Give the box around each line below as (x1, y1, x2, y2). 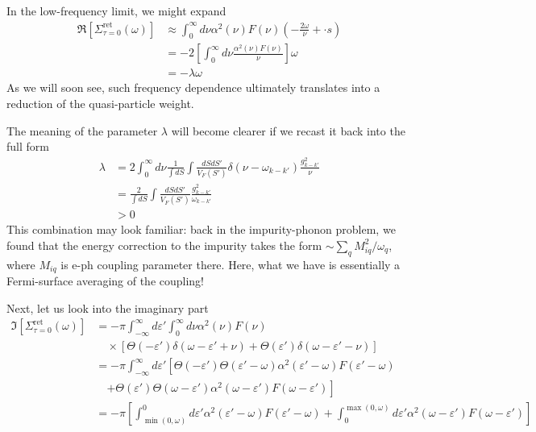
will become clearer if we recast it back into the (171, 122, 405, 139)
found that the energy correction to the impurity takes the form (6, 236, 322, 253)
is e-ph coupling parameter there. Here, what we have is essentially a (60, 255, 401, 272)
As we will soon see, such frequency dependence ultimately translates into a (6, 79, 380, 96)
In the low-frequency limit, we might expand (6, 2, 226, 19)
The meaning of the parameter (6, 122, 158, 139)
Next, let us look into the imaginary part (6, 299, 209, 316)
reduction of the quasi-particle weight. (6, 95, 194, 112)
